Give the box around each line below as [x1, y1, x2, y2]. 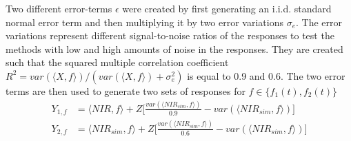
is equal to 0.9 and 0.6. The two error [187, 68, 345, 83]
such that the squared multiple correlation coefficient [6, 55, 229, 69]
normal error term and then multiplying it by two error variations [6, 14, 283, 29]
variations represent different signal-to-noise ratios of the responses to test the [6, 28, 334, 43]
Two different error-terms [6, 1, 112, 15]
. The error [295, 14, 342, 29]
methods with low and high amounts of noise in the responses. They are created [6, 41, 343, 56]
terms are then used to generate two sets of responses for [6, 83, 245, 98]
